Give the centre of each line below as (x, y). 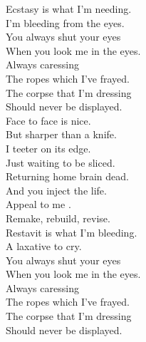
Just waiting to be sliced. (61, 162)
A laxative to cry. (44, 246)
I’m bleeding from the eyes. (65, 22)
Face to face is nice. (48, 120)
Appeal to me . (38, 204)
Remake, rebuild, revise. (58, 218)
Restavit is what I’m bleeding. (72, 232)
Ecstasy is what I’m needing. (69, 9)
